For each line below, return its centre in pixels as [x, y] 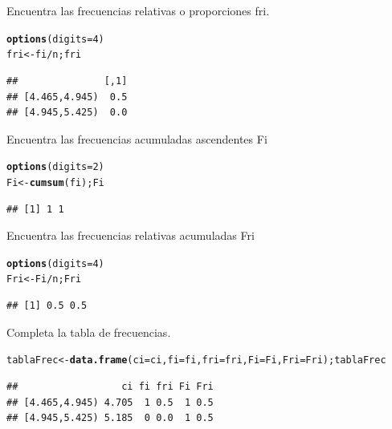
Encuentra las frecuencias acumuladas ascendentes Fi [137, 138]
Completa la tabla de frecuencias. [89, 332]
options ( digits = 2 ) [55, 167]
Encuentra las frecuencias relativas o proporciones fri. [138, 10]
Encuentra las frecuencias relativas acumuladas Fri [131, 235]
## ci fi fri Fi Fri [110, 386]
